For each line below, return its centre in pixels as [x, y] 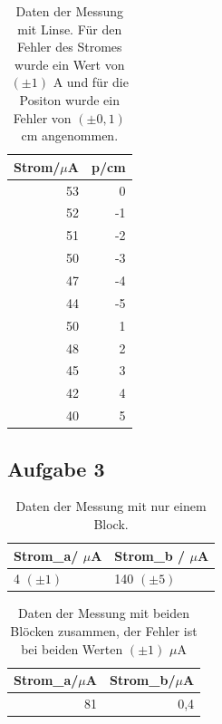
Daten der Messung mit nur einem [111, 506]
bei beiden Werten [72, 648]
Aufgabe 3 [56, 468]
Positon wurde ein [69, 99]
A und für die [91, 82]
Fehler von [42, 117]
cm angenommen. [70, 135]
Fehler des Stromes [70, 47]
